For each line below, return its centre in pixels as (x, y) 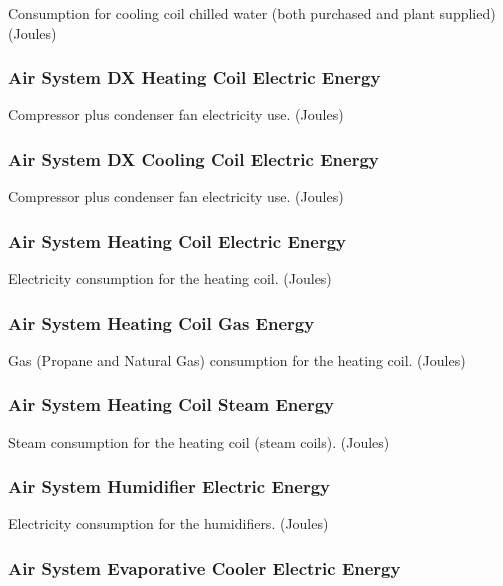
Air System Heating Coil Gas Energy (161, 322)
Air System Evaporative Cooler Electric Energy (204, 567)
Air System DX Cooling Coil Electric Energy (193, 158)
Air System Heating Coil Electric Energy (177, 240)
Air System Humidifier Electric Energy (169, 486)
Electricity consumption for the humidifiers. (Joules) (168, 523)
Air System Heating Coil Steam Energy (171, 404)
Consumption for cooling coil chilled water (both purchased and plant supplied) (252, 13)
